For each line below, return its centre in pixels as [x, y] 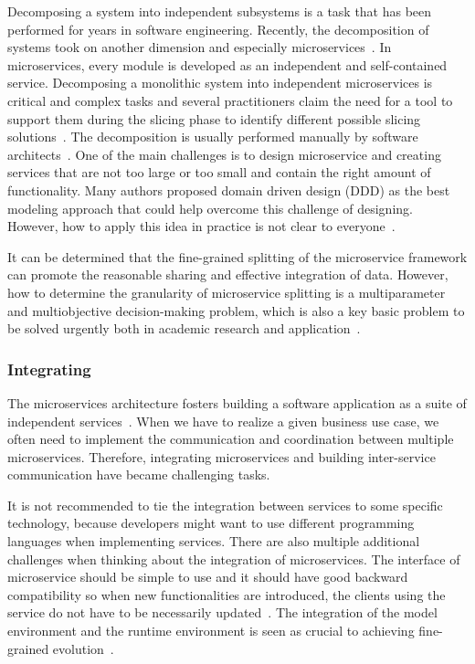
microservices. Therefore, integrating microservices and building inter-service [222, 456]
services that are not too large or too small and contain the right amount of [219, 172]
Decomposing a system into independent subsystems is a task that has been [220, 11]
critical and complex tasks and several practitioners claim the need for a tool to [230, 100]
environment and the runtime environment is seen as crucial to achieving [211, 631]
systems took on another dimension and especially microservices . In [200, 47]
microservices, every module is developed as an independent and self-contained [227, 64]
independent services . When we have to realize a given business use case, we [223, 421]
